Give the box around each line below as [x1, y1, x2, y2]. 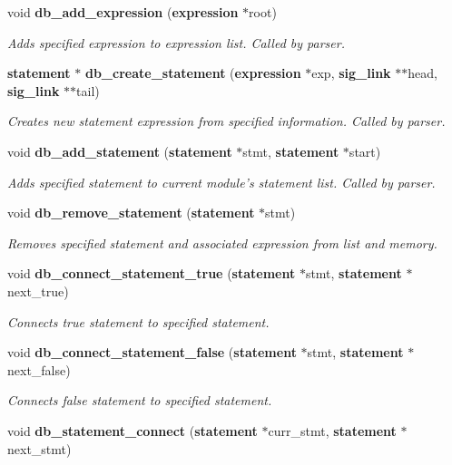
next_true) [7, 281, 69, 300]
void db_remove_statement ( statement [7, 203, 255, 222]
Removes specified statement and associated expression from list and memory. [7, 233, 437, 252]
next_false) [7, 360, 71, 379]
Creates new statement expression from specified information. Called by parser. [7, 111, 446, 131]
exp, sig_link [311, 63, 391, 82]
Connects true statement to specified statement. [7, 312, 270, 331]
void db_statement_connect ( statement [7, 421, 258, 440]
